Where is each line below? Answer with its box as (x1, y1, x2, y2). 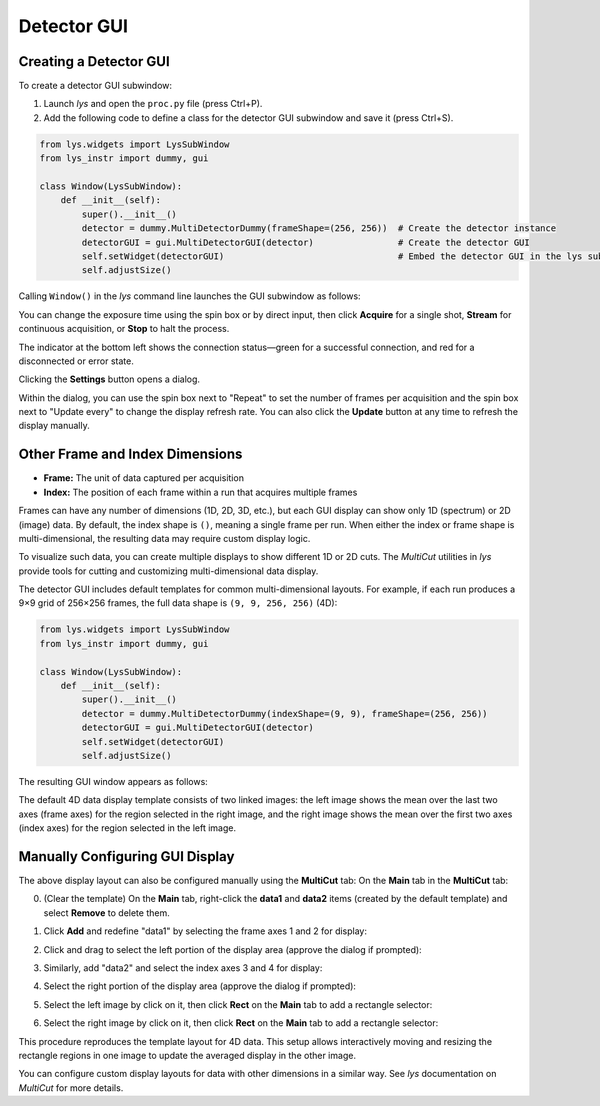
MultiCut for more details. (18, 1081, 124, 1094)
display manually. (18, 420, 90, 432)
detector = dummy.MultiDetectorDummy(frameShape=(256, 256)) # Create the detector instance (81, 223, 557, 234)
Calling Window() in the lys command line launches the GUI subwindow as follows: (18, 290, 361, 302)
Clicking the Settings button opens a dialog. (18, 373, 200, 385)
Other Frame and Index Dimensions (18, 446, 243, 463)
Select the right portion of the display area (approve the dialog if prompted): (43, 980, 357, 992)
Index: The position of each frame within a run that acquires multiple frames (43, 486, 358, 498)
